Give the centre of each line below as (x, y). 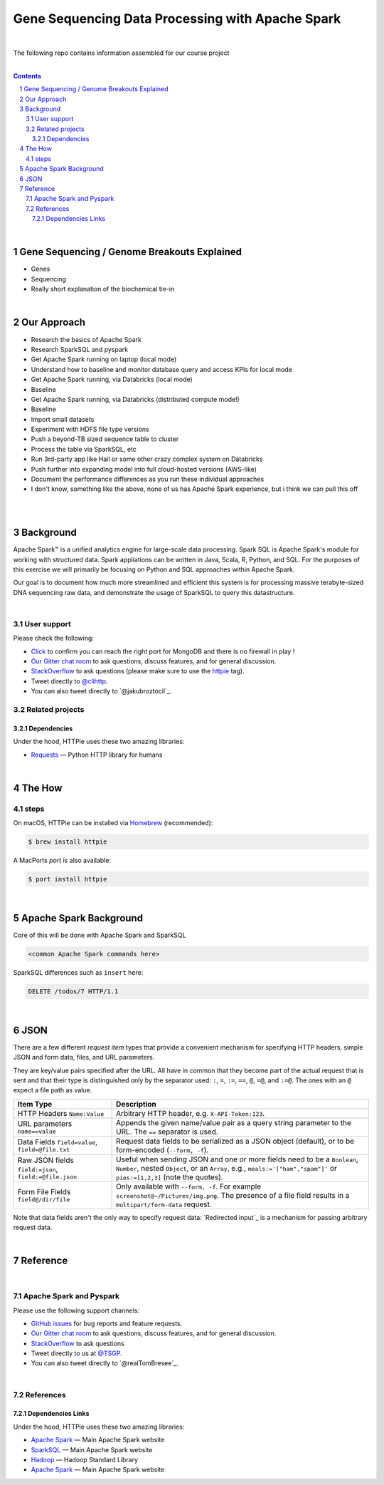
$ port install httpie (68, 879)
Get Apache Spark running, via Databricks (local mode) (112, 379)
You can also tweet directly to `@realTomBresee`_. (105, 1363)
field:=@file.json (47, 1177)
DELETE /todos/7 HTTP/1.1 (73, 991)
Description (136, 1104)
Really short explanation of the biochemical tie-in (103, 289)
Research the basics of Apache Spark (86, 339)
